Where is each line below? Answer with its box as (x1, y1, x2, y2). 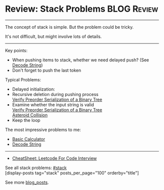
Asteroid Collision (12, 112, 48, 118)
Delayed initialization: (12, 86, 55, 92)
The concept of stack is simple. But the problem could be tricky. (5, 24, 134, 30)
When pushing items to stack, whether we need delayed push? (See (12, 57, 149, 63)
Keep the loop (12, 117, 41, 123)
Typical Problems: (5, 76, 41, 82)
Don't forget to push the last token (12, 67, 82, 73)
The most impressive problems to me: (5, 127, 82, 133)
